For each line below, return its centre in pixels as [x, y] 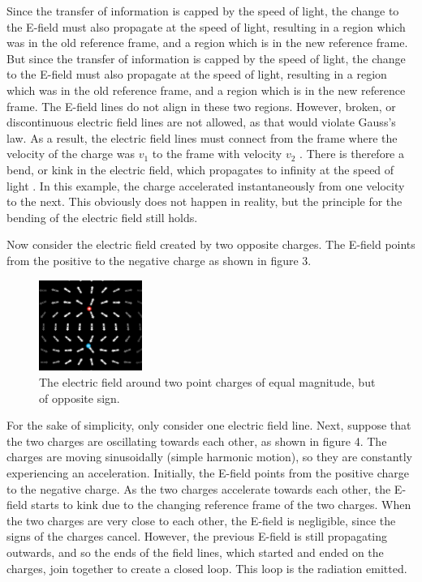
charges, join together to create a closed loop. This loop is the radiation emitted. [207, 568]
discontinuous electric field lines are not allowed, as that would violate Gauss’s [201, 122]
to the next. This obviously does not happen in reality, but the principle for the [205, 201]
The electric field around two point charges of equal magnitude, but [207, 382]
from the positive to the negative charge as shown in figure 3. [159, 260]
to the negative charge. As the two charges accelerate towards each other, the [199, 488]
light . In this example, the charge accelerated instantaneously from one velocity [206, 185]
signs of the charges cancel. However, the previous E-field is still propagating [197, 536]
